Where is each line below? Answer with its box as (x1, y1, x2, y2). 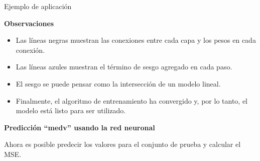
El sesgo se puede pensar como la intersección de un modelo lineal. (16, 78, 221, 89)
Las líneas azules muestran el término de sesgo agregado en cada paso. (16, 61, 232, 72)
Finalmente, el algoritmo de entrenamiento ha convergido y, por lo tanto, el (16, 95, 247, 106)
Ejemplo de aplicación (4, 1, 72, 11)
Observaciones (4, 18, 54, 28)
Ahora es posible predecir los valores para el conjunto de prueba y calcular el (4, 139, 241, 149)
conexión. (16, 44, 45, 55)
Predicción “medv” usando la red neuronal (4, 122, 155, 132)
